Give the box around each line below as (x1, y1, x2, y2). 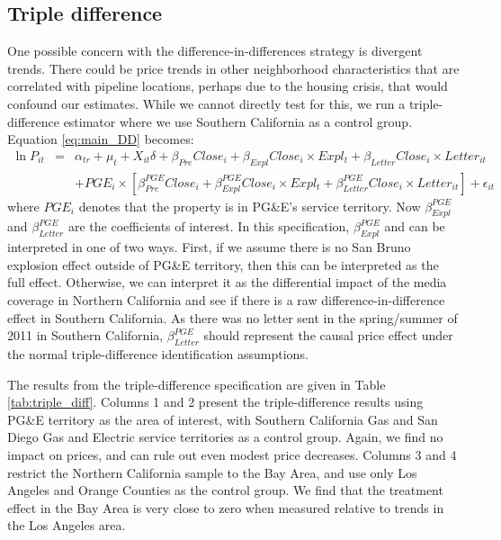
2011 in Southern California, (7, 326, 164, 345)
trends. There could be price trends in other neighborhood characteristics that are (7, 58, 460, 77)
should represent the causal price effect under (203, 326, 453, 345)
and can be (384, 217, 445, 236)
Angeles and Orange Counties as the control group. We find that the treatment (7, 481, 443, 499)
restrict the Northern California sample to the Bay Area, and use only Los (7, 463, 417, 481)
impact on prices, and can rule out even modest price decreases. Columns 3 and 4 (7, 445, 457, 463)
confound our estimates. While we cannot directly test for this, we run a (7, 94, 406, 112)
